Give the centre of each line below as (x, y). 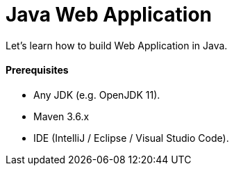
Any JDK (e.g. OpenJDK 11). (97, 95)
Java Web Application (109, 15)
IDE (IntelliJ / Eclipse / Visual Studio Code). (131, 138)
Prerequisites (37, 70)
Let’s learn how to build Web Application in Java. (117, 45)
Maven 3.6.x (61, 116)
